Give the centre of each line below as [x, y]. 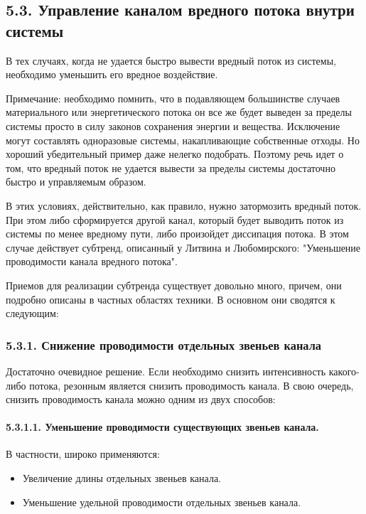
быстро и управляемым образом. [76, 182]
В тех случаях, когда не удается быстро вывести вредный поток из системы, [171, 60]
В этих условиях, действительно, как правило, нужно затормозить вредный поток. [184, 205]
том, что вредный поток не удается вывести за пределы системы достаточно [171, 167]
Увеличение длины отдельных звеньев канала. [122, 478]
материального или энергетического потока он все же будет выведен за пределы [179, 112]
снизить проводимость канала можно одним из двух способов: [141, 399]
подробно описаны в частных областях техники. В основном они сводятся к [171, 299]
